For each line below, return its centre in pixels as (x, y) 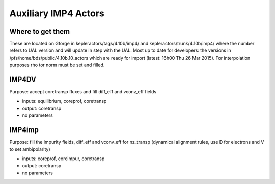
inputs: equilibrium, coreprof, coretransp (64, 101)
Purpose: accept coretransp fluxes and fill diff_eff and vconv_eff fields (83, 92)
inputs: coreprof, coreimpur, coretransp (63, 159)
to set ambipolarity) (30, 149)
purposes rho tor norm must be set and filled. (57, 65)
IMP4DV (23, 80)
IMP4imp (24, 130)
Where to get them (40, 31)
